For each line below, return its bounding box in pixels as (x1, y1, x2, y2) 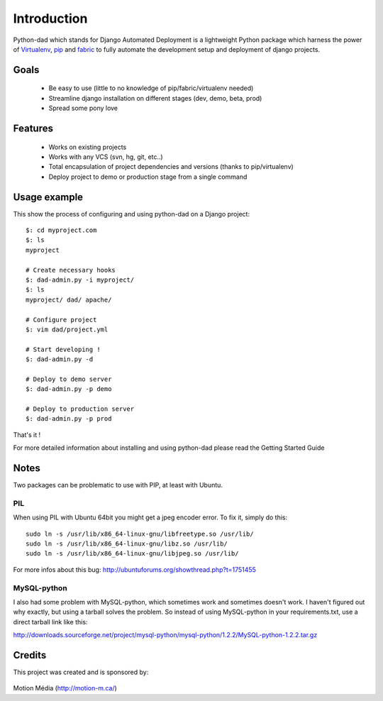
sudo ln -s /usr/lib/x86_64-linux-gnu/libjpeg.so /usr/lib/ (26, 550, 239, 558)
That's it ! (13, 430, 41, 439)
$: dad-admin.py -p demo (26, 385, 112, 393)
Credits (13, 649, 47, 661)
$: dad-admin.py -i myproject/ (26, 275, 135, 284)
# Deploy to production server (26, 405, 135, 413)
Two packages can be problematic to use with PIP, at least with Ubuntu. (13, 481, 223, 490)
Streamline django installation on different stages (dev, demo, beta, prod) (48, 94, 262, 102)
